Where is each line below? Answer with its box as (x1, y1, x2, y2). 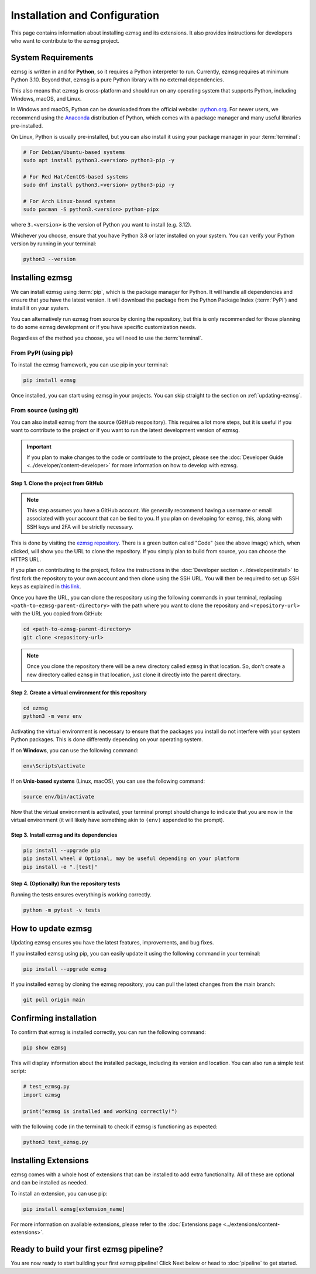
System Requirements (11, 53, 94, 63)
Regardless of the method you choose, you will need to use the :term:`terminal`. (11, 334, 203, 341)
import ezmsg (23, 1091, 61, 1098)
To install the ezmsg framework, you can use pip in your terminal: (11, 361, 169, 368)
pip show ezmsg (23, 1044, 67, 1051)
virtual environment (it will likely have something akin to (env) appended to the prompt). (11, 817, 225, 823)
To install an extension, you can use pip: (11, 1190, 108, 1197)
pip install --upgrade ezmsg (23, 965, 107, 972)
